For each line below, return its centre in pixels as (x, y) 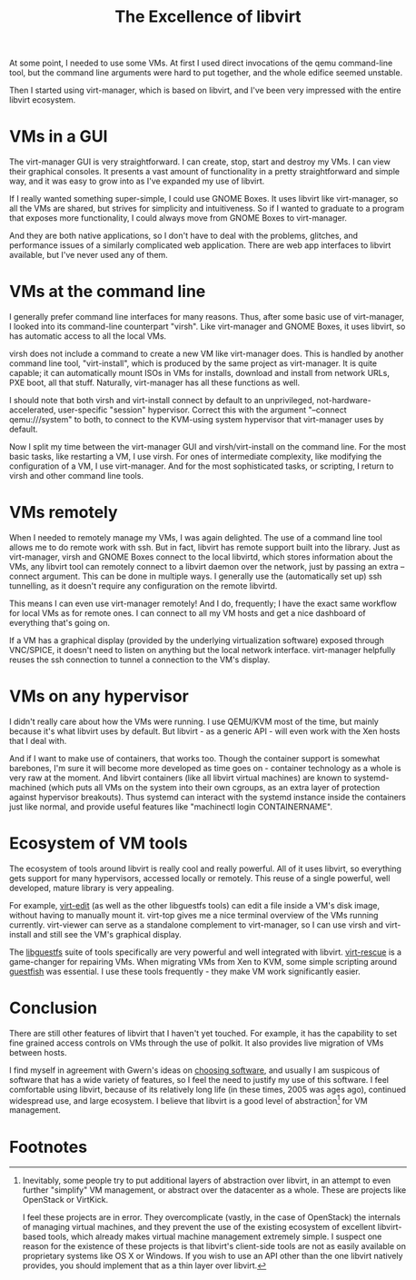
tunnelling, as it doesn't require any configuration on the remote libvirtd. (144, 586)
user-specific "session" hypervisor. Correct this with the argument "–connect (202, 410)
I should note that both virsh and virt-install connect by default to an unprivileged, (162, 401)
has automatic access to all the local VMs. (88, 336)
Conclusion (54, 1008)
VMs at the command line (108, 292)
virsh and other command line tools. (77, 476)
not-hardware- (344, 401)
